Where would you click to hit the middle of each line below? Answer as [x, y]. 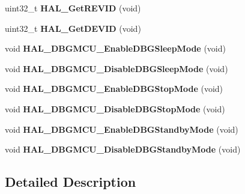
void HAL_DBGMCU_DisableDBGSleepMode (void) [116, 68]
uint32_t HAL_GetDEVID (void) [73, 28]
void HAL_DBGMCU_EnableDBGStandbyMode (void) [122, 129]
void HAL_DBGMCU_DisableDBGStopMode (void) [115, 108]
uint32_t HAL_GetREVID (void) [73, 8]
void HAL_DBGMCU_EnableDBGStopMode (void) [114, 89]
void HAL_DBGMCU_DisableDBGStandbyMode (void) [123, 149]
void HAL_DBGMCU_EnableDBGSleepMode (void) [115, 48]
